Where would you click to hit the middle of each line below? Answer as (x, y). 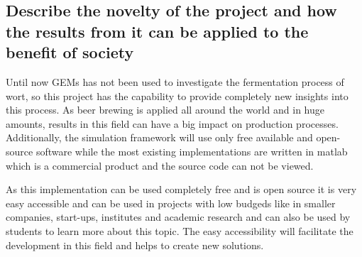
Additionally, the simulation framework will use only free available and (159, 137)
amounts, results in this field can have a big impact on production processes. (172, 123)
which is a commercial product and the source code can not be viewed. (160, 165)
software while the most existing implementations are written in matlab (192, 151)
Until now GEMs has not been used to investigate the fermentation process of (175, 81)
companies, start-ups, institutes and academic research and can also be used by (178, 217)
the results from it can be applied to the (157, 31)
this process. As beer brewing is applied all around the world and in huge (165, 110)
